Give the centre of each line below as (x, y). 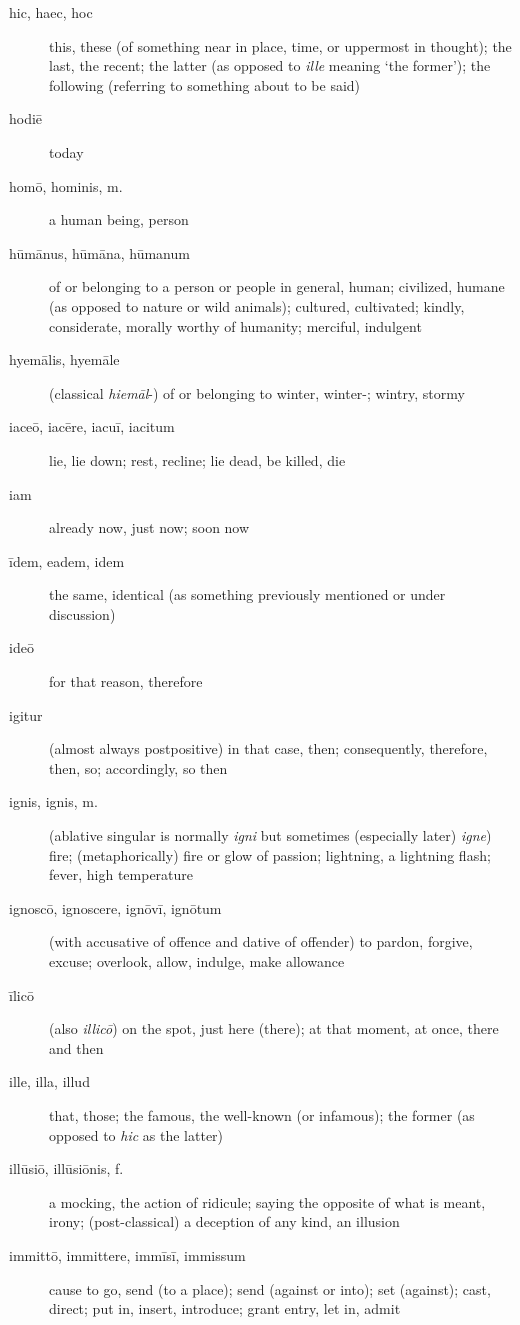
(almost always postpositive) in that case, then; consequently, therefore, (268, 748)
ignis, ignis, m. (53, 801)
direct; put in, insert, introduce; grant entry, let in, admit (225, 1308)
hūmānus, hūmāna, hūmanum (99, 252)
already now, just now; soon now (149, 527)
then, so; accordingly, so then (138, 767)
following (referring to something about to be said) (205, 84)
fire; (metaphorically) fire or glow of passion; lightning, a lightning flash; (270, 854)
